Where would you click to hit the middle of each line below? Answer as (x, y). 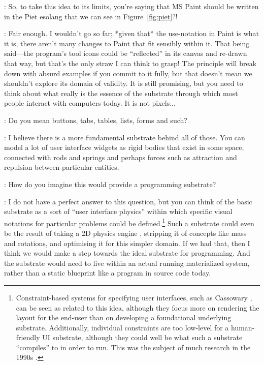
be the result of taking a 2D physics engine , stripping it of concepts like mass (125, 233)
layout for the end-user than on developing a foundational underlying (124, 317)
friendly (28, 337)
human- (243, 327)
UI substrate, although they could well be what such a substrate (142, 337)
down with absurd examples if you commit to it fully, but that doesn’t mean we (128, 73)
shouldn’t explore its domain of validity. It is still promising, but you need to (124, 83)
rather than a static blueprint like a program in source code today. (108, 273)
